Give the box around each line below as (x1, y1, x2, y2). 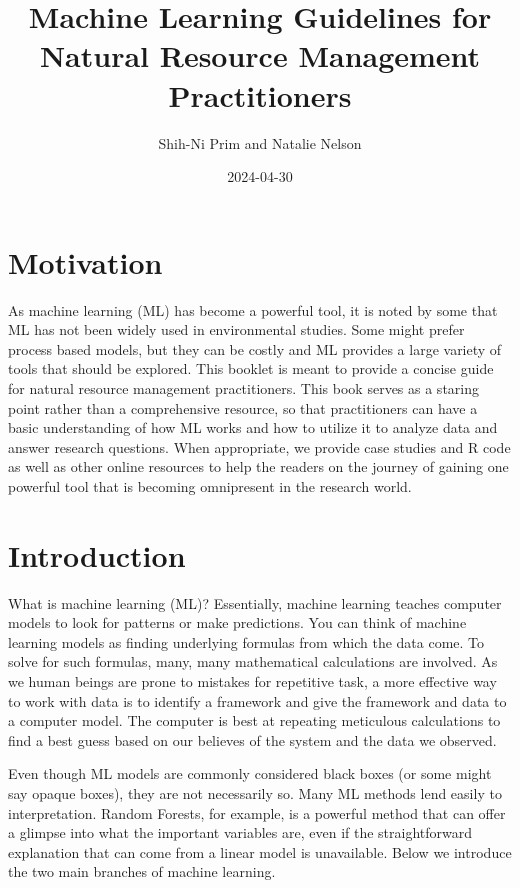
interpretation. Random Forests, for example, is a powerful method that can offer (8, 802, 506, 823)
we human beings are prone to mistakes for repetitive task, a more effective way (8, 671, 497, 692)
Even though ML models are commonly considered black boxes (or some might (8, 763, 492, 784)
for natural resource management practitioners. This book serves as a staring (8, 378, 480, 398)
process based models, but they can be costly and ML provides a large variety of (8, 338, 502, 359)
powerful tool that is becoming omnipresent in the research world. (8, 475, 412, 496)
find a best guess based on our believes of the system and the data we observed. (8, 729, 497, 750)
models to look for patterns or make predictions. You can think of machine (8, 612, 467, 633)
